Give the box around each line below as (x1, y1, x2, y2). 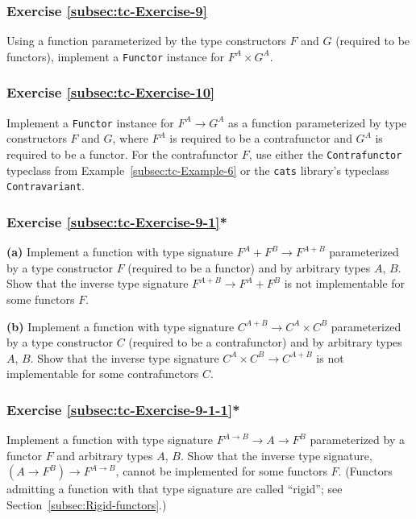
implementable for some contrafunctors (6, 365, 199, 382)
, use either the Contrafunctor (248, 145, 402, 162)
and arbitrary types (56, 446, 153, 463)
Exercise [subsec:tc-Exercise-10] (6, 82, 215, 102)
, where (112, 130, 148, 147)
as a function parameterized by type (228, 114, 407, 131)
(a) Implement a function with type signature (6, 243, 234, 260)
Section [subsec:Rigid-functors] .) (6, 496, 167, 513)
